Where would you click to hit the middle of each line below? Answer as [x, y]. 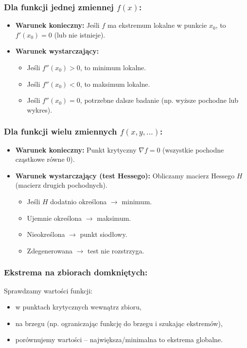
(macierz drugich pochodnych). [61, 185]
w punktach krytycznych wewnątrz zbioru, [78, 307]
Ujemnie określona [54, 218]
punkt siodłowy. [104, 234]
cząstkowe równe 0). [45, 159]
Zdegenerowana [50, 250]
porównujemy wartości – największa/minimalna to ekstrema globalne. [119, 339]
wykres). [40, 109]
